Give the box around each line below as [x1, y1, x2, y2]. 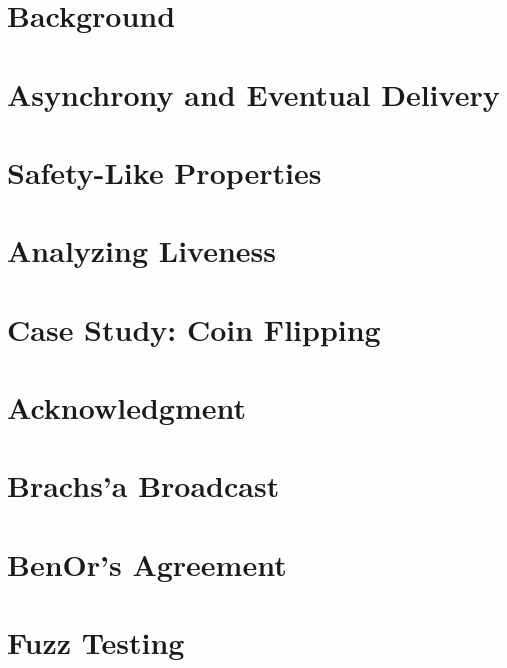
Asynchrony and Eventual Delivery [7, 73, 500, 114]
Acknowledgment [7, 387, 246, 428]
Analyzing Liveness [7, 230, 276, 271]
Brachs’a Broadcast [7, 465, 280, 506]
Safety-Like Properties [7, 151, 322, 192]
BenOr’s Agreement [7, 543, 287, 584]
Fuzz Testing [7, 622, 185, 663]
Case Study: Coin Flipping [7, 308, 381, 349]
